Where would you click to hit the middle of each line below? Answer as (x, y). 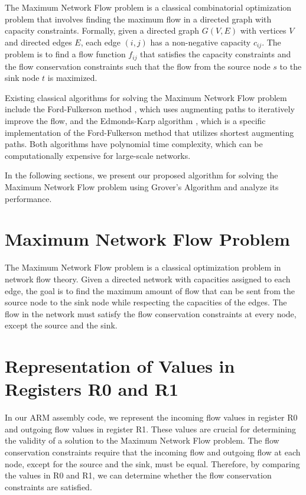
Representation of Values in (120, 366)
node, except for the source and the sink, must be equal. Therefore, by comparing (152, 463)
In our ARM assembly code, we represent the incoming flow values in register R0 (151, 417)
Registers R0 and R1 (92, 389)
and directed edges (38, 42)
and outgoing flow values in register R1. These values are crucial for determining (151, 429)
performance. (28, 198)
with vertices (263, 30)
